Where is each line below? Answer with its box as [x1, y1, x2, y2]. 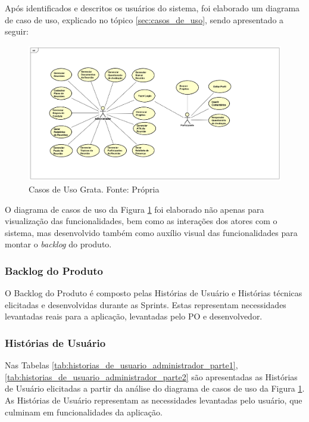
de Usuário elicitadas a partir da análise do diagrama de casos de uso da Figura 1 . [5, 382, 305, 395]
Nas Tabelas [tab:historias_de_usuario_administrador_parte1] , [5, 359, 238, 371]
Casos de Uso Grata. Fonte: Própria [29, 183, 160, 196]
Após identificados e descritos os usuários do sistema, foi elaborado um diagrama [5, 2, 300, 14]
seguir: [5, 25, 29, 38]
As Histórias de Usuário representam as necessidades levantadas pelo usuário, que [5, 394, 302, 407]
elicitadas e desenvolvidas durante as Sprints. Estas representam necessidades [5, 298, 286, 311]
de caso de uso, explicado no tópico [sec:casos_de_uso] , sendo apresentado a [5, 13, 284, 26]
